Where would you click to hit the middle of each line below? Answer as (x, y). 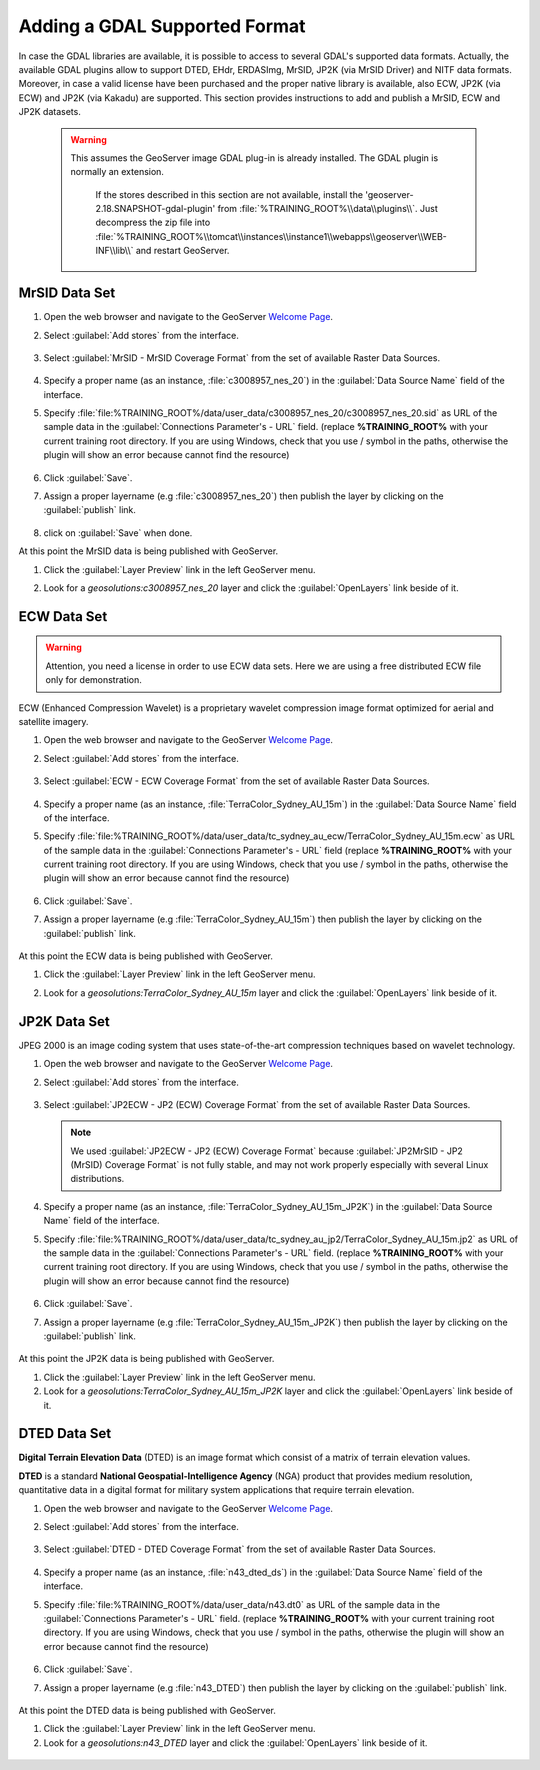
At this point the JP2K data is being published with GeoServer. (146, 1359)
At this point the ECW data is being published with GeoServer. (146, 956)
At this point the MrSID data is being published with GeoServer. (148, 551)
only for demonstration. (93, 680)
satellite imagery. (53, 721)
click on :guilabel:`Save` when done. (118, 532)
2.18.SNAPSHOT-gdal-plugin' (155, 209)
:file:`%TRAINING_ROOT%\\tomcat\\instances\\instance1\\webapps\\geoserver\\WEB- (271, 236)
